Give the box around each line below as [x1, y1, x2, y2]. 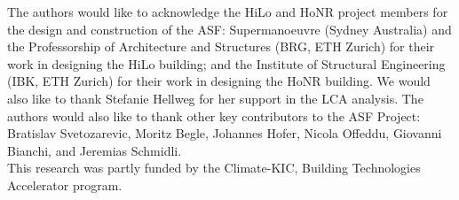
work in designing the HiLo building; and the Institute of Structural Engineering [7, 54, 446, 73]
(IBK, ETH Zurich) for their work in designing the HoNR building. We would [7, 72, 431, 90]
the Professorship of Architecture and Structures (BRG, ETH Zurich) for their [7, 37, 435, 56]
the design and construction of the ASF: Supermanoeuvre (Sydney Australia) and [7, 19, 452, 38]
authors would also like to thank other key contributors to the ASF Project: [7, 106, 421, 125]
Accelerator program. [7, 175, 123, 194]
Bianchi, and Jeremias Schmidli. [7, 141, 182, 159]
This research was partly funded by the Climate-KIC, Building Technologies [7, 158, 421, 177]
